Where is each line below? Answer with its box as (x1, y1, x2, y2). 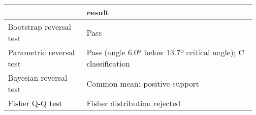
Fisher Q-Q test (8, 97, 63, 109)
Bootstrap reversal (8, 21, 71, 32)
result (86, 6, 109, 18)
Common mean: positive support (86, 77, 199, 89)
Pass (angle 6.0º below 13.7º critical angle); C (86, 46, 244, 58)
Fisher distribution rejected (86, 97, 181, 109)
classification (86, 58, 130, 69)
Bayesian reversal (8, 72, 67, 83)
